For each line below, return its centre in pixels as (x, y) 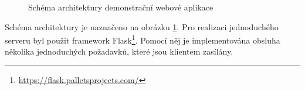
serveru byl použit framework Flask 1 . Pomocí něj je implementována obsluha (143, 39)
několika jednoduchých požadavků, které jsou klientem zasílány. (119, 51)
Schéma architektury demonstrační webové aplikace (121, 7)
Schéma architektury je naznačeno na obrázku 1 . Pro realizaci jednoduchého (142, 26)
